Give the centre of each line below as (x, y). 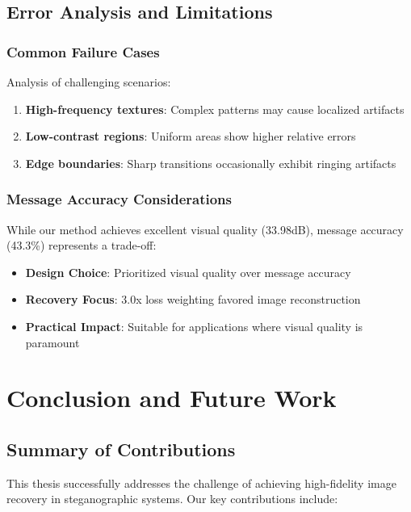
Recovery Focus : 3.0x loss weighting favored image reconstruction (193, 299)
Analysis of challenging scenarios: (89, 82)
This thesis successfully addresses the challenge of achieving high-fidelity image (201, 483)
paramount (52, 342)
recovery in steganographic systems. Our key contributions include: (172, 499)
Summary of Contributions (121, 449)
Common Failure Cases (83, 51)
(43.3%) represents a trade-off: (82, 245)
